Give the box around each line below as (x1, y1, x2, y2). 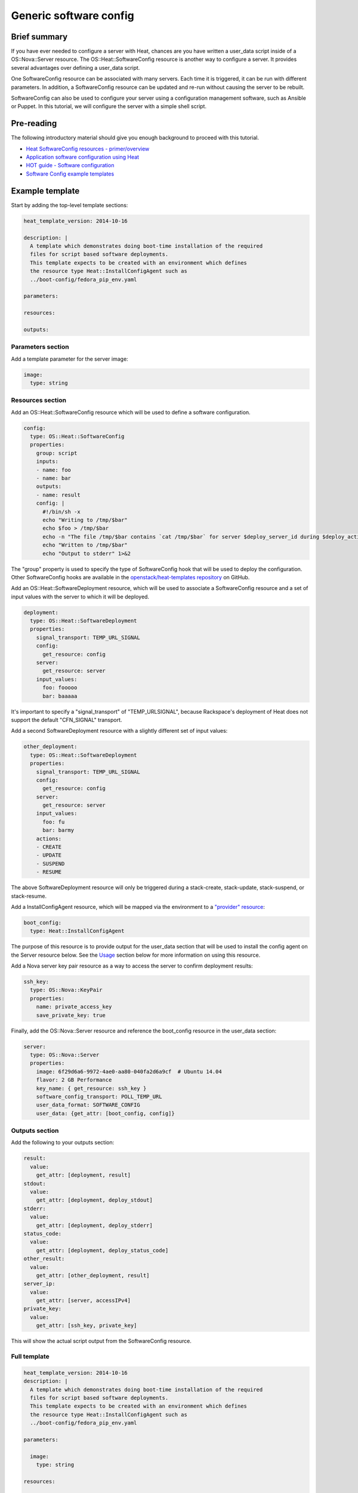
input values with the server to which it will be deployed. (11, 593, 149, 600)
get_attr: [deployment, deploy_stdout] (36, 1197, 153, 1203)
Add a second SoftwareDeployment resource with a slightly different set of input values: (11, 727, 228, 735)
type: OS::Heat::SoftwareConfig (30, 433, 125, 440)
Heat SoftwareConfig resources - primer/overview (26, 145, 150, 152)
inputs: (36, 458, 59, 465)
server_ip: (23, 1280, 55, 1287)
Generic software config (11, 9, 134, 22)
